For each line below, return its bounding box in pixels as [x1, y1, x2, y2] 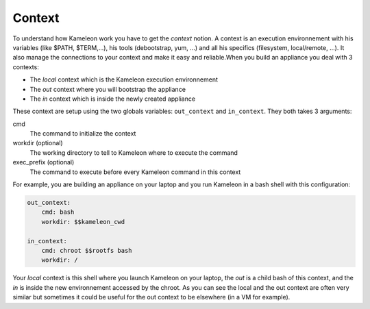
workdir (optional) [12, 139, 63, 147]
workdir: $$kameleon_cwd [41, 218, 125, 225]
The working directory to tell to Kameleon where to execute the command [29, 148, 238, 157]
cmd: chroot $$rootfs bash [41, 247, 133, 254]
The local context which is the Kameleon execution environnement [29, 75, 219, 84]
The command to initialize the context [29, 129, 136, 138]
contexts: [12, 62, 39, 71]
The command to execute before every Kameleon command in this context [29, 168, 241, 176]
